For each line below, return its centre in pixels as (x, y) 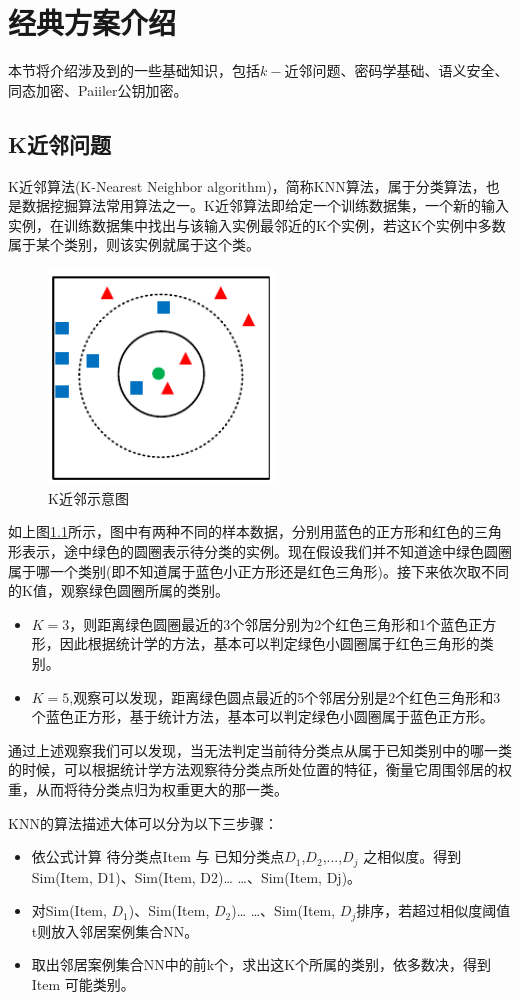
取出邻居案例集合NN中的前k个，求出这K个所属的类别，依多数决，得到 (261, 964)
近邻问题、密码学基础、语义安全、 (396, 70)
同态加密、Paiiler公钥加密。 (98, 89)
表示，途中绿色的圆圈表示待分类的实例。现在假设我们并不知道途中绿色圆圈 (266, 550)
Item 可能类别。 (83, 983)
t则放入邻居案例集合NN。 (115, 930)
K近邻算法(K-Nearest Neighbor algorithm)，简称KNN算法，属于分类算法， (247, 185)
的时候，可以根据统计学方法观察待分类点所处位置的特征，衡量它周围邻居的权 (260, 769)
